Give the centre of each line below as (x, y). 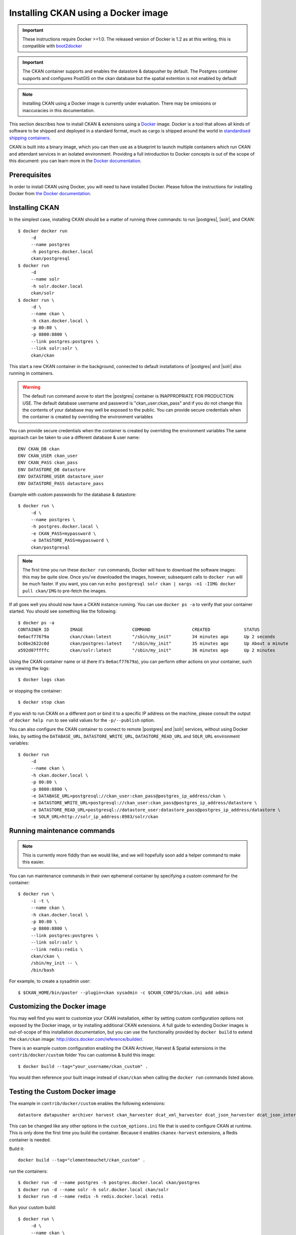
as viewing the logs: (29, 668)
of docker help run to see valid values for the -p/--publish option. (82, 720)
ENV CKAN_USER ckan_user (48, 455)
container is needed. (30, 1140)
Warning (31, 387)
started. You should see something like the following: (63, 611)
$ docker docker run (43, 231)
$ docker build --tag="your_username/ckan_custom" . (83, 1066)
